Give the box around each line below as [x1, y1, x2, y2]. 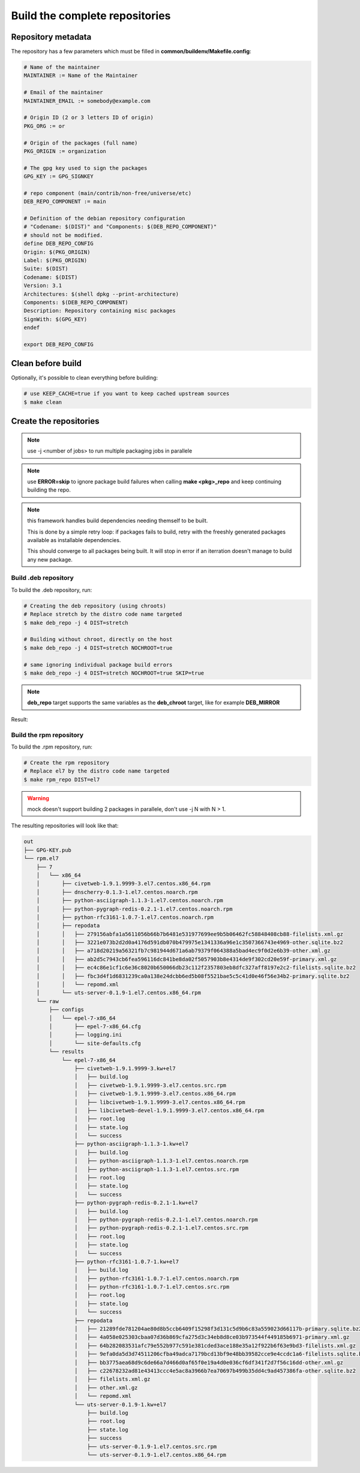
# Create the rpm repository [23, 759, 110, 766]
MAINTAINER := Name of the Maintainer [23, 72, 138, 79]
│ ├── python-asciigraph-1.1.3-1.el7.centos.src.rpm [74, 1166, 239, 1173]
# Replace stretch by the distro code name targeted [23, 611, 182, 618]
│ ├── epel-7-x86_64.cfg [49, 1023, 141, 1029]
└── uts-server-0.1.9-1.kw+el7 [74, 1401, 166, 1408]
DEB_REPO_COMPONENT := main [23, 198, 106, 205]
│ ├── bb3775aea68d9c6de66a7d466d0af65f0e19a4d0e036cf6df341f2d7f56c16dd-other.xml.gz [74, 1359, 343, 1366]
